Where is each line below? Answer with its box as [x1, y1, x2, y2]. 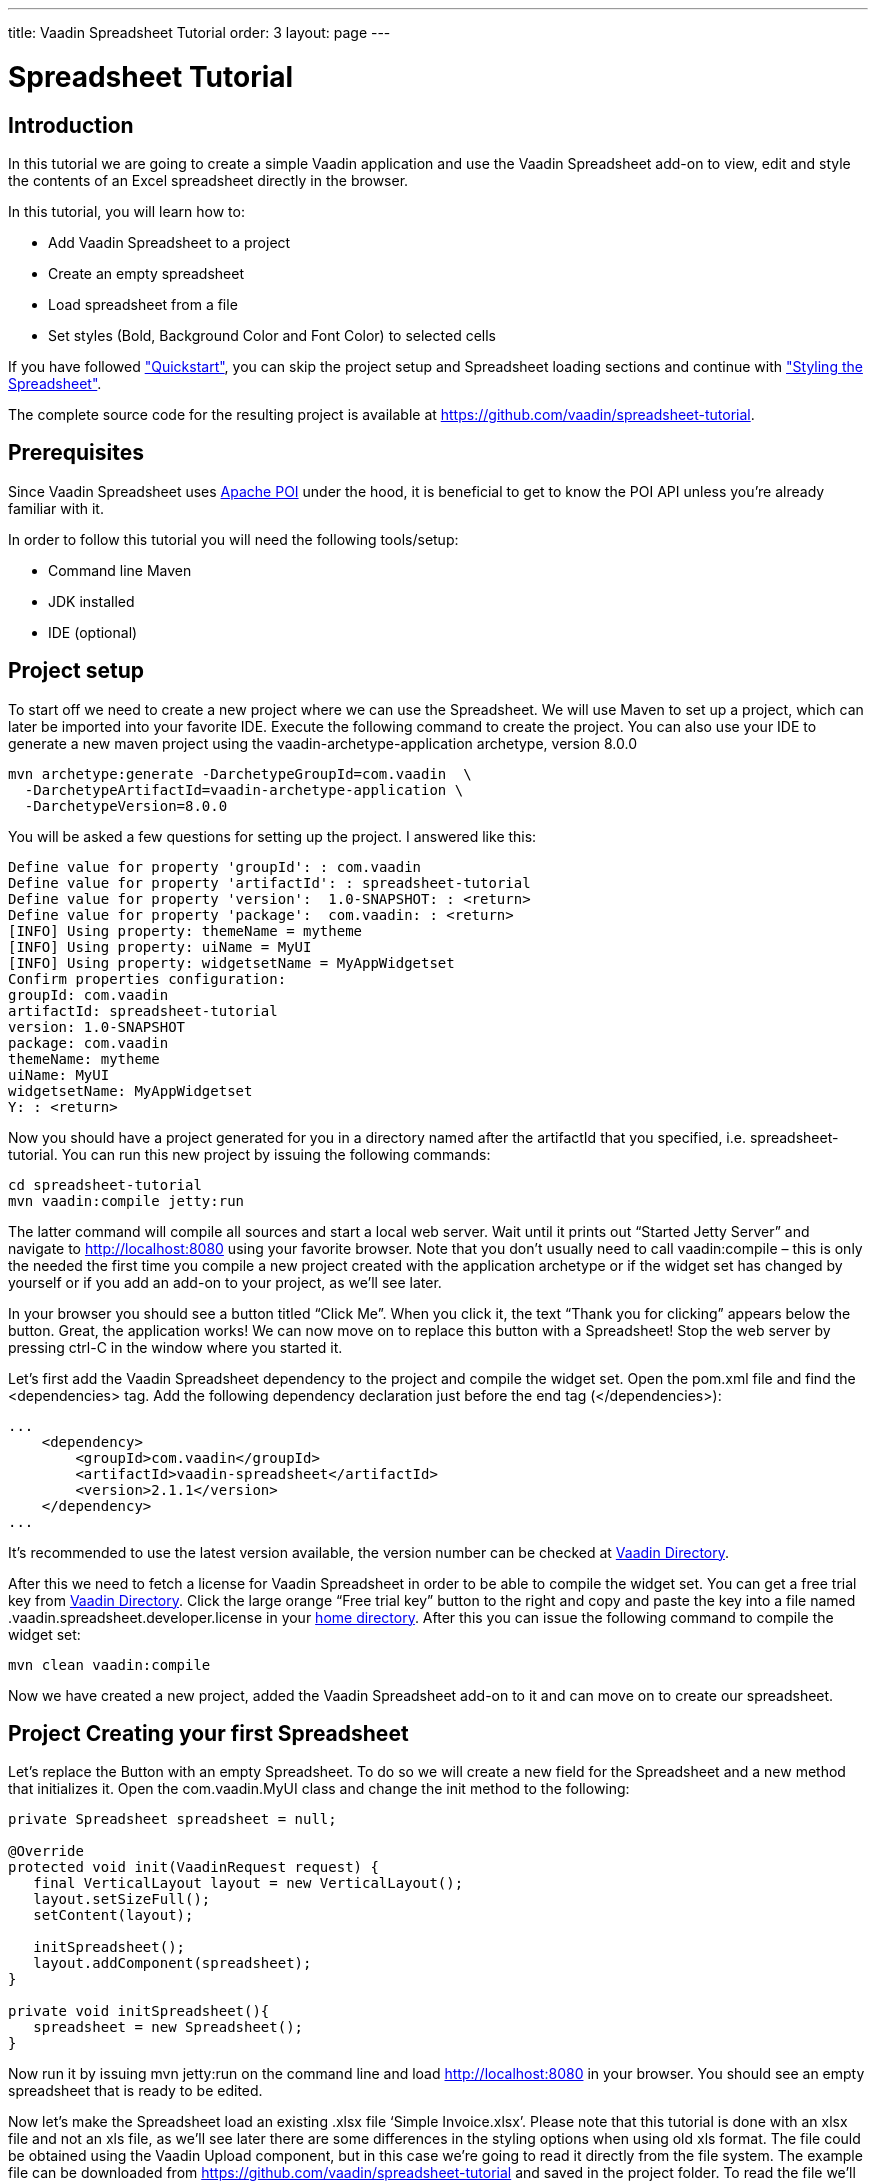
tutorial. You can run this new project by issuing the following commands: [8, 1145, 491, 1163]
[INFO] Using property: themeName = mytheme [8, 922, 363, 939]
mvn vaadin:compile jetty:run [8, 1192, 245, 1209]
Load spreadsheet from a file [48, 295, 238, 313]
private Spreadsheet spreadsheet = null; [8, 1811, 337, 1828]
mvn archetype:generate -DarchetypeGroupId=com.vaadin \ [8, 765, 472, 782]
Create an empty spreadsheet [48, 264, 244, 282]
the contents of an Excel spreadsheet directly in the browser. [8, 171, 409, 189]
